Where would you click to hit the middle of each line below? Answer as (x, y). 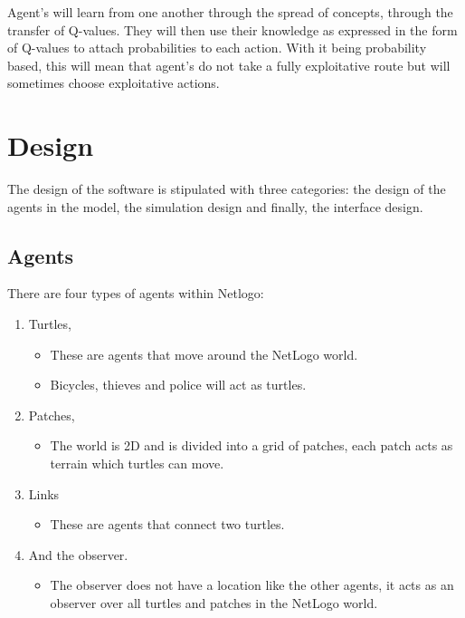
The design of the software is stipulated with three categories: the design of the (227, 189)
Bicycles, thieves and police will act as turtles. (178, 385)
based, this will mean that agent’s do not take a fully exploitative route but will (229, 65)
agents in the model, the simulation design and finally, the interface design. (215, 206)
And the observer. (78, 554)
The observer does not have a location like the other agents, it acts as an (252, 585)
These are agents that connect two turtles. (167, 524)
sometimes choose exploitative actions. (114, 83)
